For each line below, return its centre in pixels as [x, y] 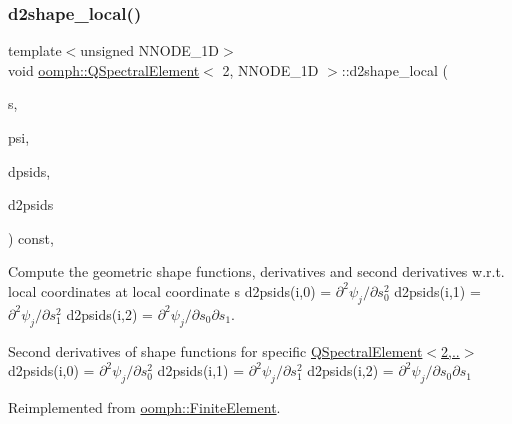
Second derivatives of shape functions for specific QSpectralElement [215, 350]
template [35, 50]
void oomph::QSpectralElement [104, 69]
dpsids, [29, 170]
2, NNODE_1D [270, 69]
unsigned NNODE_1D [150, 50]
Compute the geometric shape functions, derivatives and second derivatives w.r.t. [256, 271]
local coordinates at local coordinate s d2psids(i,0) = [170, 290]
